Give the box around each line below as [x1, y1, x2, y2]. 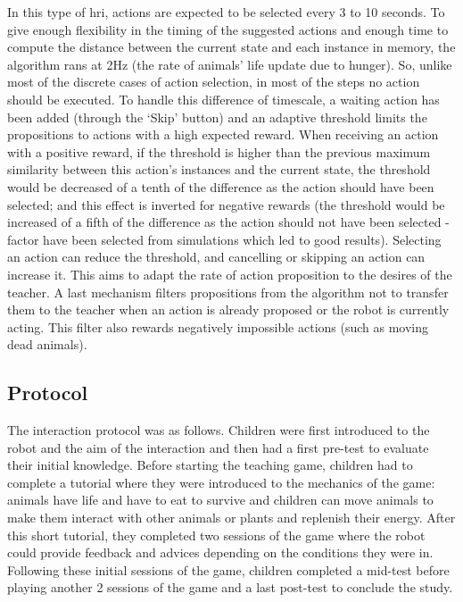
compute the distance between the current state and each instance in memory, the [7, 38, 456, 56]
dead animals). [7, 335, 87, 354]
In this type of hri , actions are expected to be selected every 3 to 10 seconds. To [7, 3, 445, 21]
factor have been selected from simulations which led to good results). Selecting [7, 230, 442, 248]
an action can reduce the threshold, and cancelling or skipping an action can [7, 247, 426, 266]
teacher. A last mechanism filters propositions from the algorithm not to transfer [7, 282, 449, 301]
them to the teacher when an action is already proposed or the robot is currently [7, 300, 450, 319]
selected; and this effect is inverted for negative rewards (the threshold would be [7, 195, 445, 213]
